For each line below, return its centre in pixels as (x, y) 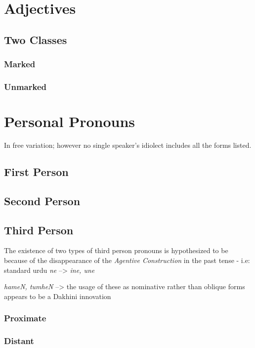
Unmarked (25, 86)
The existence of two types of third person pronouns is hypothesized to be (116, 250)
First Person (36, 171)
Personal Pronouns (70, 121)
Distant (19, 341)
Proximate (25, 318)
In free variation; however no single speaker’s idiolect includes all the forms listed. (128, 145)
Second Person (42, 200)
